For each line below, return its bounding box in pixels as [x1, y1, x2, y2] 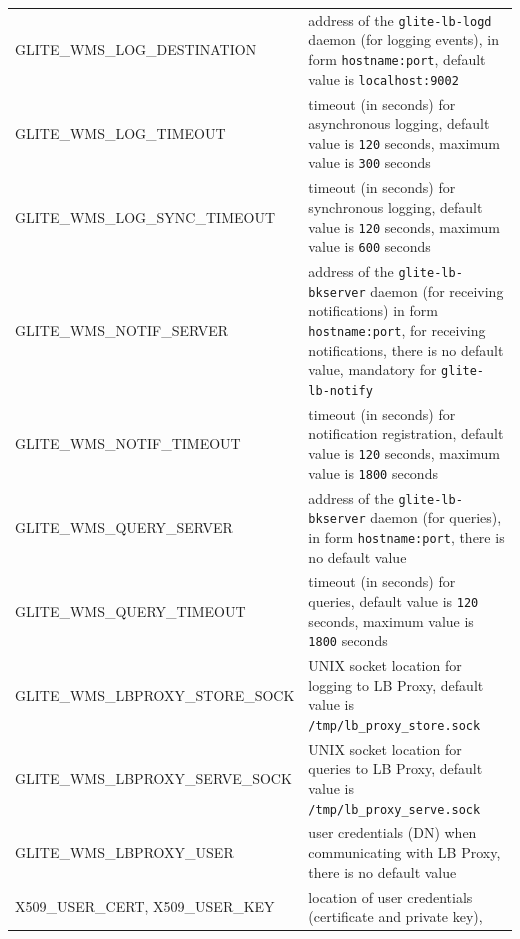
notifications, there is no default [308, 339, 504, 360]
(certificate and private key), [308, 906, 483, 927]
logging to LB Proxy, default [308, 674, 484, 695]
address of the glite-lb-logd [308, 9, 492, 30]
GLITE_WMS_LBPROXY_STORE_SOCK [15, 684, 295, 705]
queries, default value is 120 [308, 590, 479, 611]
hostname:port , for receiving [308, 319, 486, 340]
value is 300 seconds [308, 152, 431, 173]
